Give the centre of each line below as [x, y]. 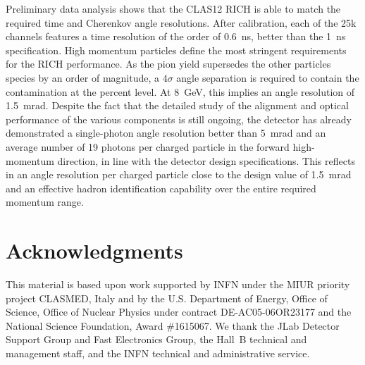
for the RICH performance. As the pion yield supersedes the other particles [168, 64]
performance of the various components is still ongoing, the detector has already [179, 119]
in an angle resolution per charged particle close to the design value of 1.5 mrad [179, 174]
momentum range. [45, 202]
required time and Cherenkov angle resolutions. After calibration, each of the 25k [181, 22]
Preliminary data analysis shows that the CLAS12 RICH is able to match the [173, 8]
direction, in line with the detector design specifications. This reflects [206, 160]
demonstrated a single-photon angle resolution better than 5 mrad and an [166, 133]
